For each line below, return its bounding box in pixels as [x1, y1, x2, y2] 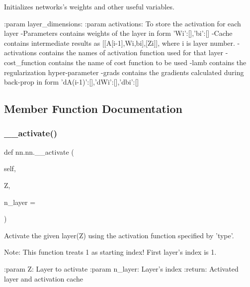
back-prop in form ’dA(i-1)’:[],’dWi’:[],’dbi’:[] [4, 77, 139, 87]
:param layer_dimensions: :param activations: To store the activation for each [4, 18, 241, 28]
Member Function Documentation [4, 101, 183, 116]
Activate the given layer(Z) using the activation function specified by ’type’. [4, 230, 234, 240]
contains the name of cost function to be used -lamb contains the [48, 57, 247, 67]
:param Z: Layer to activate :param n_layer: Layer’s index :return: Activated [4, 263, 239, 274]
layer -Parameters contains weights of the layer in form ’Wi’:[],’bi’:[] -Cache [4, 28, 233, 38]
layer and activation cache [4, 273, 83, 284]
